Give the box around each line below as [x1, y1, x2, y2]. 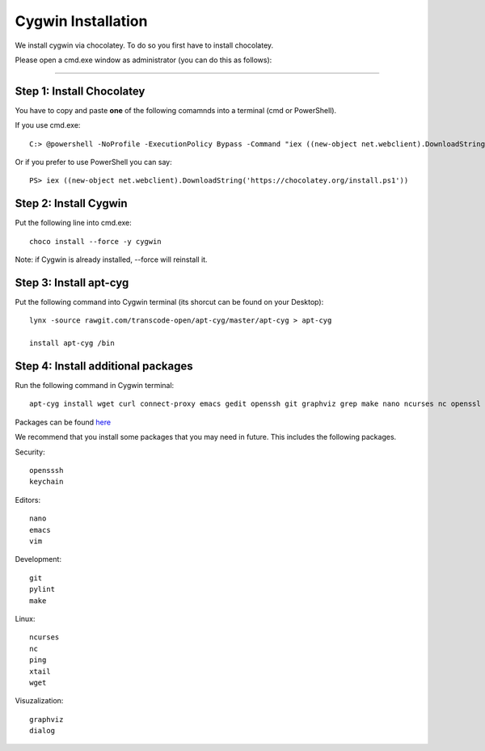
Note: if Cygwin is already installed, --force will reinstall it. [15, 255, 208, 264]
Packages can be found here [15, 417, 112, 427]
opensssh [29, 466, 64, 475]
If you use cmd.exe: [15, 120, 81, 130]
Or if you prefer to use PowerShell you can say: [15, 158, 173, 167]
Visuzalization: [15, 696, 64, 706]
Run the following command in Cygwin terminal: [15, 381, 175, 390]
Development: [15, 555, 62, 564]
